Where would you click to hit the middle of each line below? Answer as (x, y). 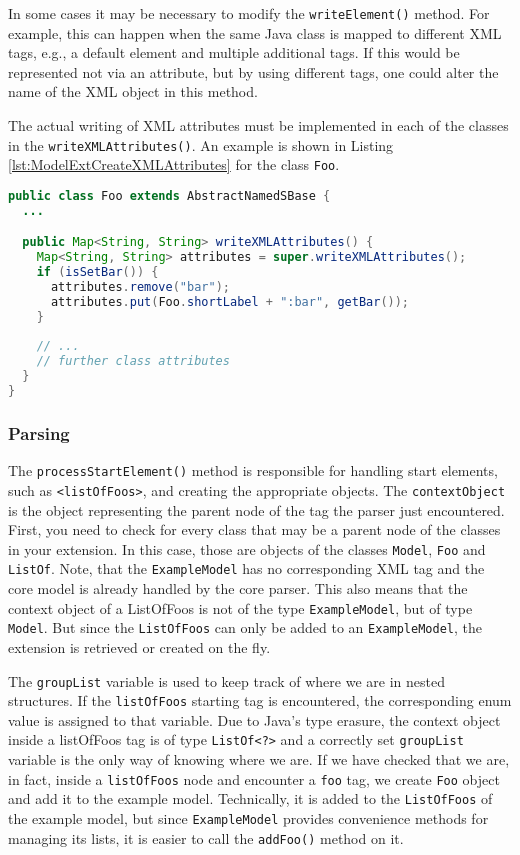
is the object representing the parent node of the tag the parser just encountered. (256, 509)
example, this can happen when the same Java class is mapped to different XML (255, 32)
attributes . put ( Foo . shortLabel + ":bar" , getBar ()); (230, 301)
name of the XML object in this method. (133, 91)
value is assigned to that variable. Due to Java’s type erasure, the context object (254, 719)
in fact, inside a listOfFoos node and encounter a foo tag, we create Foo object (254, 778)
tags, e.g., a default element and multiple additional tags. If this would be (234, 52)
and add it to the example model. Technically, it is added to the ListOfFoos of (250, 798)
